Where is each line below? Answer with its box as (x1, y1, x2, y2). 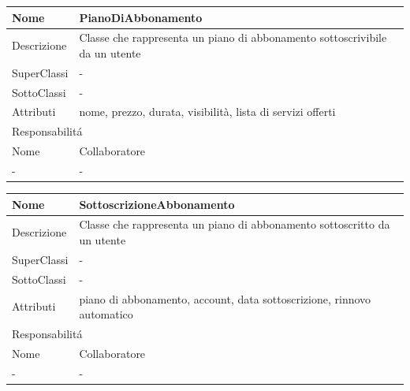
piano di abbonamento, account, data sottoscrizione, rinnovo (79, 290, 371, 307)
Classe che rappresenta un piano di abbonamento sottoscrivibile (79, 29, 387, 46)
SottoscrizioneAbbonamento (79, 195, 235, 212)
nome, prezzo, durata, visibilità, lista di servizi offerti (79, 103, 336, 120)
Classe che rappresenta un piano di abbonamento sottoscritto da (79, 216, 390, 233)
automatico (79, 306, 133, 322)
